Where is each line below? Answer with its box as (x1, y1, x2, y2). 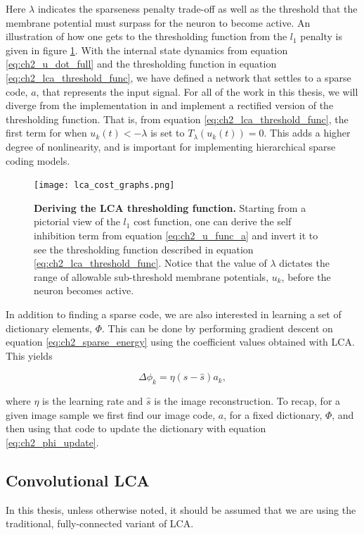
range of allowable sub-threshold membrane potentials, (34, 269, 269, 284)
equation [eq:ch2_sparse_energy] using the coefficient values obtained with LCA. (6, 334, 355, 349)
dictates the (279, 256, 330, 270)
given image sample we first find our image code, (6, 407, 216, 422)
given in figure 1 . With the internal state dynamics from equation (6, 42, 288, 57)
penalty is (300, 29, 342, 44)
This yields (6, 348, 53, 363)
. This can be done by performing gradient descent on (102, 320, 333, 335)
